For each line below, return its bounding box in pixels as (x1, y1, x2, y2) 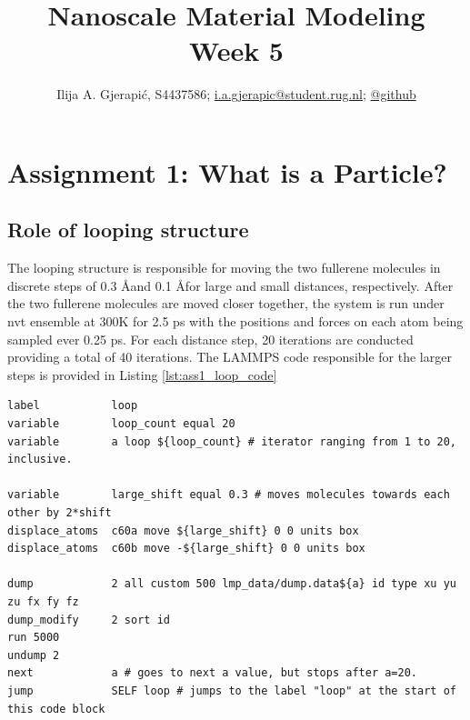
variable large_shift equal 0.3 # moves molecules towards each (7, 488, 450, 502)
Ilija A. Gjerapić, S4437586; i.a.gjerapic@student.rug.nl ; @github (56, 85, 416, 104)
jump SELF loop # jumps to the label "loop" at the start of (7, 684, 456, 697)
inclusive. (7, 453, 73, 466)
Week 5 (189, 32, 284, 69)
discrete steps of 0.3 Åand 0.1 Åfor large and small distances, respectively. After (7, 275, 454, 295)
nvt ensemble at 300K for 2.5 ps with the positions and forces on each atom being (7, 312, 464, 331)
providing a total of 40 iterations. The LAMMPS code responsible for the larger (7, 347, 452, 366)
